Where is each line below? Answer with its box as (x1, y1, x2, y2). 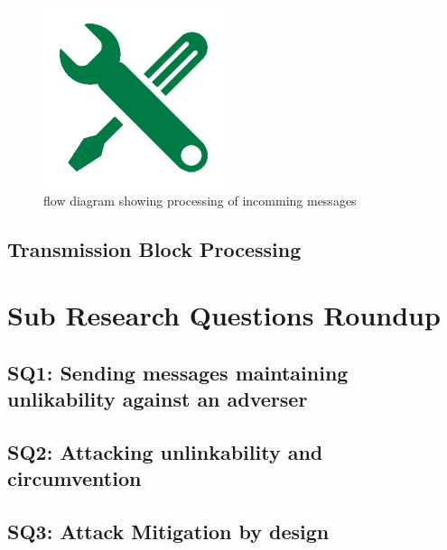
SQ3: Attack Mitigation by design (7, 518, 330, 545)
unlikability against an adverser (7, 385, 308, 413)
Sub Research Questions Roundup (7, 297, 441, 334)
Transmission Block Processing (7, 234, 302, 262)
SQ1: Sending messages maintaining (7, 358, 349, 386)
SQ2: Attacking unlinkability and (7, 437, 323, 465)
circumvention (7, 464, 142, 492)
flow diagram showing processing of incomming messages (43, 190, 357, 209)
